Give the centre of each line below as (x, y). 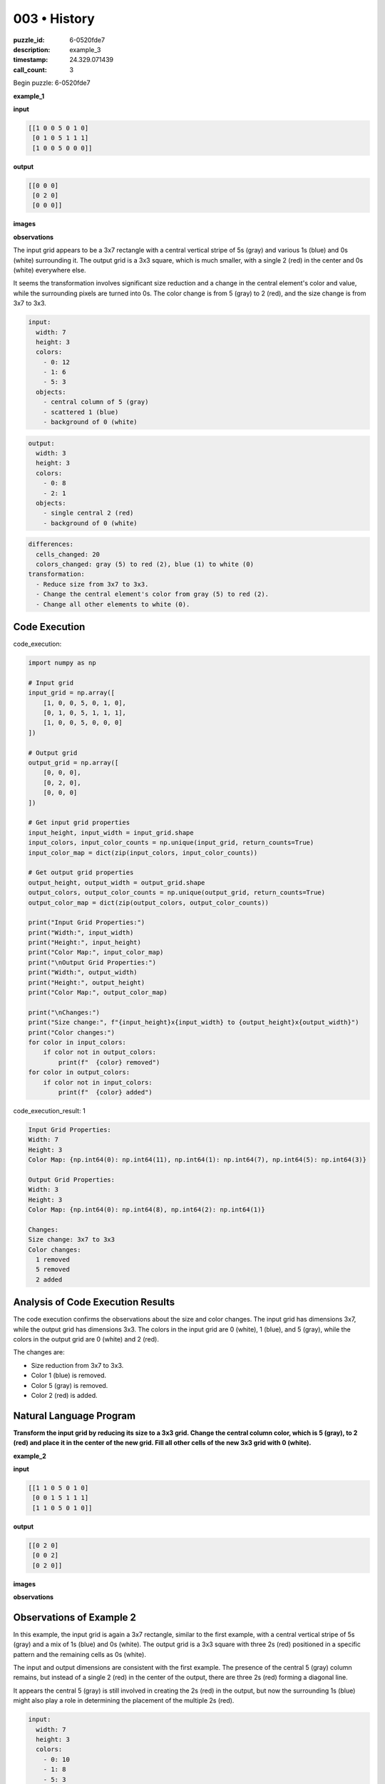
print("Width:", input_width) (81, 932)
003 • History (54, 19)
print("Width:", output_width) (83, 973)
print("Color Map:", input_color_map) (96, 952)
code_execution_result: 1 (49, 1110)
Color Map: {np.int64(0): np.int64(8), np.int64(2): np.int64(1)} (147, 1210)
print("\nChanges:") (64, 1012)
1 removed (53, 1259)
